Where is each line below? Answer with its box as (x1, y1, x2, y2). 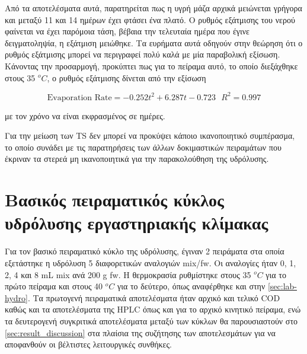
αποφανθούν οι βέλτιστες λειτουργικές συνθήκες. (5, 338, 172, 350)
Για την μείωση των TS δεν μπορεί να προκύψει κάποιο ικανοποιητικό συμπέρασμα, (5, 129, 295, 142)
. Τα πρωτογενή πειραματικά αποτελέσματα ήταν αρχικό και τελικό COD (27, 291, 280, 304)
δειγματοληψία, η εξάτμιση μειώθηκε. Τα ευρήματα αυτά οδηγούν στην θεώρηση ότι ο (5, 36, 303, 49)
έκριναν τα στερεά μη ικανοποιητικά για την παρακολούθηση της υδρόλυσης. (5, 152, 269, 165)
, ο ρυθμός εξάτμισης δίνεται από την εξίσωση (47, 71, 206, 84)
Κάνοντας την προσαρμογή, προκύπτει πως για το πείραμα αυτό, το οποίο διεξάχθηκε (5, 59, 298, 72)
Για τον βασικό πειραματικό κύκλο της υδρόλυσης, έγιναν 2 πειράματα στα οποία (5, 245, 284, 257)
